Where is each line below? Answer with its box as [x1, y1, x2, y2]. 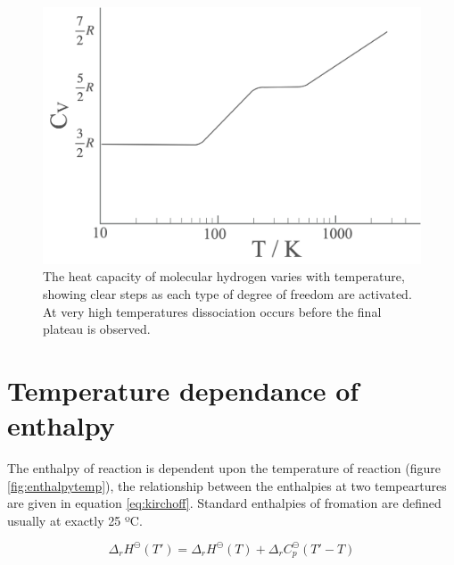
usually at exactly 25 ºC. [7, 511, 143, 529]
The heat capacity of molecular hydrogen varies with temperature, [43, 267, 405, 286]
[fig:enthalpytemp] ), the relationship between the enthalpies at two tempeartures [7, 476, 447, 494]
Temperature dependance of [7, 371, 359, 408]
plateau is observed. [43, 320, 151, 338]
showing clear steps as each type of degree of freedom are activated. [43, 284, 412, 303]
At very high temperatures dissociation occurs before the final [43, 302, 382, 320]
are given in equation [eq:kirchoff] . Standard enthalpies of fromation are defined [7, 494, 442, 512]
